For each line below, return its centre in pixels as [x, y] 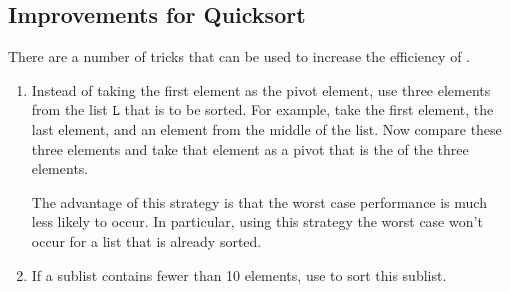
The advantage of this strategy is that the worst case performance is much [259, 201]
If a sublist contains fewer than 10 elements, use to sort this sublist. [239, 274]
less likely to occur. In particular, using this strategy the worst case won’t [257, 221]
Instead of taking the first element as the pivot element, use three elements [261, 89]
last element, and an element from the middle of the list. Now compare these [266, 128]
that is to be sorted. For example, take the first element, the [309, 109]
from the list [69, 109]
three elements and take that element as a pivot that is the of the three [250, 148]
